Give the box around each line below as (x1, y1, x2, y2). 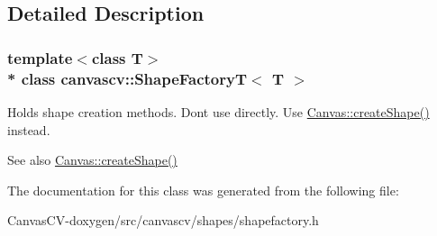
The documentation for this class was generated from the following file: (7, 180, 399, 199)
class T (91, 46, 143, 68)
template (7, 46, 73, 68)
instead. (7, 120, 50, 139)
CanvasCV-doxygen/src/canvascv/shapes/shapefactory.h (7, 211, 319, 230)
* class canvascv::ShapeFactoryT (7, 67, 248, 89)
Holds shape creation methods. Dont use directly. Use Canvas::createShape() (7, 102, 430, 121)
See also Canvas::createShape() (7, 150, 178, 169)
